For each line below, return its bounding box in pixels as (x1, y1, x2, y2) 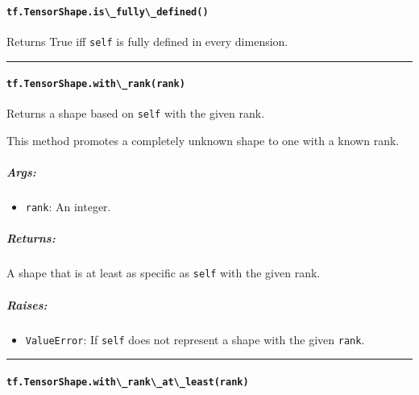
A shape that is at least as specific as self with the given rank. (6, 264, 321, 281)
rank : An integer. (25, 198, 111, 215)
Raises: (6, 296, 48, 313)
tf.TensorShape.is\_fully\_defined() (6, 6, 209, 18)
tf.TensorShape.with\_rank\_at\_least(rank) (6, 376, 249, 388)
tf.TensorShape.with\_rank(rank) (6, 78, 185, 90)
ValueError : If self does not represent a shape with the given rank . (25, 331, 365, 347)
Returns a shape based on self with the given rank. (6, 105, 265, 122)
